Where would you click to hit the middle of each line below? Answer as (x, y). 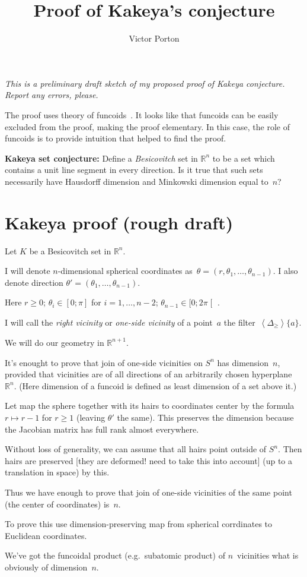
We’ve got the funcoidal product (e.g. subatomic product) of (115, 555)
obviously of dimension (46, 567)
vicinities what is (268, 555)
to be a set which (244, 158)
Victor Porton (154, 38)
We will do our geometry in (55, 342)
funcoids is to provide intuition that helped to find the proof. (116, 138)
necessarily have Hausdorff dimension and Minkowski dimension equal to (137, 181)
